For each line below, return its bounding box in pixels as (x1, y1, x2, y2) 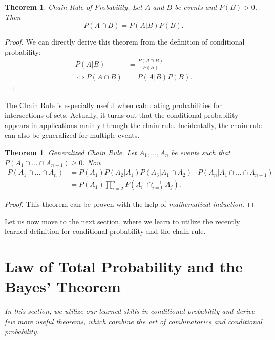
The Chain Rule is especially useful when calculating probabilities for (5, 99, 222, 110)
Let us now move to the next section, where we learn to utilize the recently (5, 216, 240, 226)
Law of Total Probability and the (5, 256, 243, 277)
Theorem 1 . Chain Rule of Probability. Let (5, 2, 142, 12)
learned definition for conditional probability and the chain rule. (5, 226, 206, 237)
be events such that (171, 147, 230, 158)
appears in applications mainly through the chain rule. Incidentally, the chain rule (5, 119, 262, 130)
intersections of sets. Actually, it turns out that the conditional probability (5, 110, 239, 120)
